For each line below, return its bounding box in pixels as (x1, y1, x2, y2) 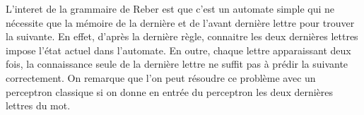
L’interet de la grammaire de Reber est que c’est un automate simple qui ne (6, 1, 335, 16)
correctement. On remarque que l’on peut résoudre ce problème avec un (6, 70, 316, 85)
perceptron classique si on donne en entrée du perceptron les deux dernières (6, 84, 334, 99)
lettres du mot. (6, 98, 71, 113)
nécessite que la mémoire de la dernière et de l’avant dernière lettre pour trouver (6, 15, 355, 30)
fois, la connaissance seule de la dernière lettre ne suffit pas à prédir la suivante (6, 56, 348, 71)
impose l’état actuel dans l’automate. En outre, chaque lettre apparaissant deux (6, 42, 351, 57)
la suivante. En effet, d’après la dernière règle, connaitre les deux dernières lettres (6, 29, 358, 44)
